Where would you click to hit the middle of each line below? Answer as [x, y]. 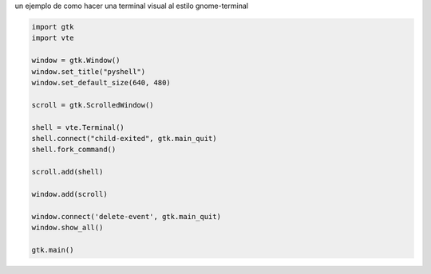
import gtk [53, 27]
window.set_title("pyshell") [89, 71]
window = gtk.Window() [76, 61]
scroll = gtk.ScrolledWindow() [93, 105]
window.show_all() [67, 228]
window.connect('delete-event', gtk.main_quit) [126, 216]
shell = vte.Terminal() [78, 127]
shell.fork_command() [74, 150]
